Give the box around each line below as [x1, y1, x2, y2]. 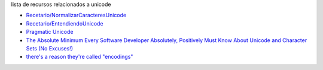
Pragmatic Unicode [26, 28, 74, 36]
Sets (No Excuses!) [26, 44, 73, 52]
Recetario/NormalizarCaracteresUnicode [26, 12, 127, 19]
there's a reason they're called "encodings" [26, 53, 133, 61]
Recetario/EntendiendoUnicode [26, 20, 104, 27]
